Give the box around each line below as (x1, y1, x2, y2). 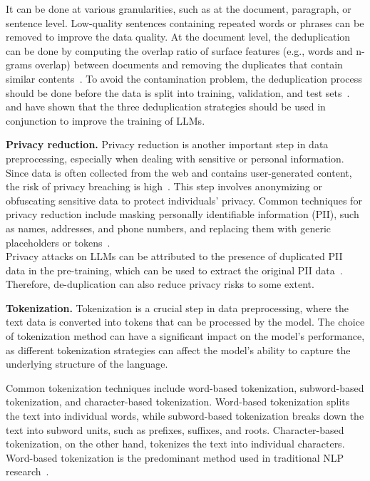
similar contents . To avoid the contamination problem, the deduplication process (6, 71, 362, 86)
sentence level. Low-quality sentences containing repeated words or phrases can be (6, 15, 364, 30)
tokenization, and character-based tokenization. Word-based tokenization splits (6, 394, 350, 409)
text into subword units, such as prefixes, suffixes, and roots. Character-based (6, 422, 344, 437)
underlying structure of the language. (6, 356, 168, 371)
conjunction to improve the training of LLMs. (6, 113, 205, 128)
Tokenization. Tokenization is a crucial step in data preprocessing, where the (6, 300, 349, 315)
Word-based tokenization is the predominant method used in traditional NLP (6, 450, 344, 465)
